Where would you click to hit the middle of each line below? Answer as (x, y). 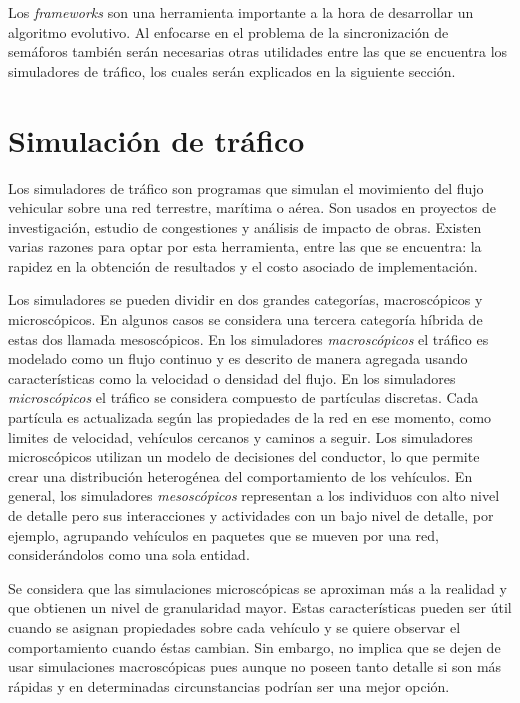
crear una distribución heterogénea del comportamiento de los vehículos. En (240, 475)
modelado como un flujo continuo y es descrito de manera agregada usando (238, 358)
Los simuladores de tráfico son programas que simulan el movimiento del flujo (246, 187)
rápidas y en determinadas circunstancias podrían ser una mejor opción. (229, 685)
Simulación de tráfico (156, 139)
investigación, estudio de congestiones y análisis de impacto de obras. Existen (245, 226)
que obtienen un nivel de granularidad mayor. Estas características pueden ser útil (260, 607)
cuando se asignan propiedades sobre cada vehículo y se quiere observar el (234, 626)
